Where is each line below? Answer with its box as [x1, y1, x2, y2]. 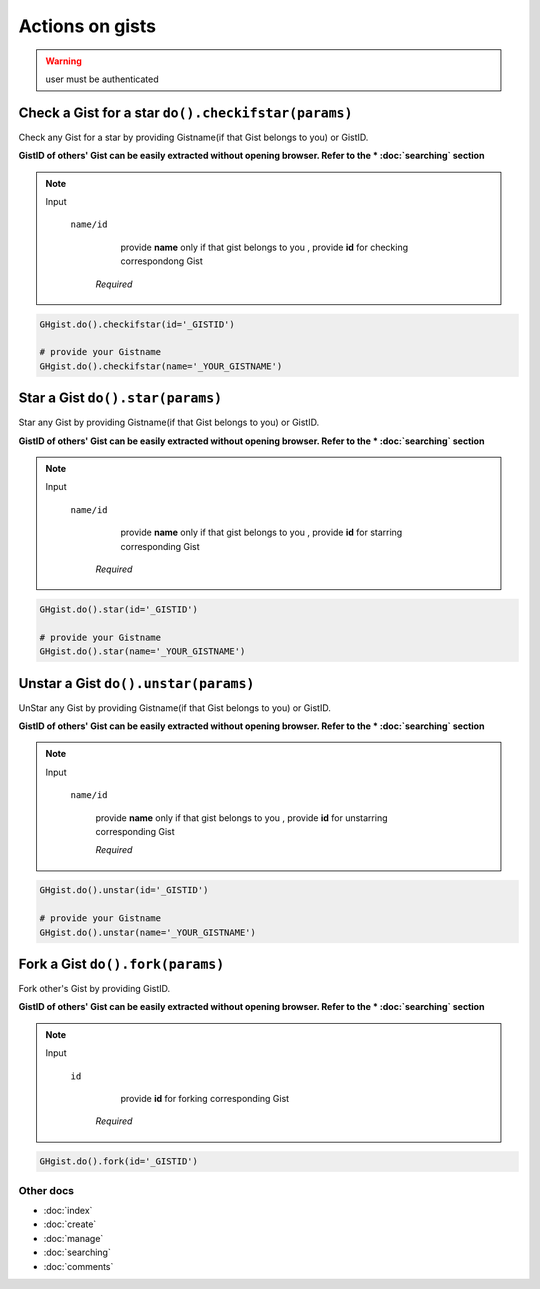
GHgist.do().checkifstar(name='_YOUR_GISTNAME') [39, 360, 283, 372]
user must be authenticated [45, 73, 159, 85]
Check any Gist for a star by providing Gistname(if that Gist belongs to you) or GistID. [18, 131, 369, 143]
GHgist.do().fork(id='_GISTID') [39, 1156, 199, 1167]
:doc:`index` [43, 1205, 93, 1217]
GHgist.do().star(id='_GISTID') [39, 603, 199, 615]
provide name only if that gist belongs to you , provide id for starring [120, 526, 403, 539]
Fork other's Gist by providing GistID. [18, 983, 171, 995]
